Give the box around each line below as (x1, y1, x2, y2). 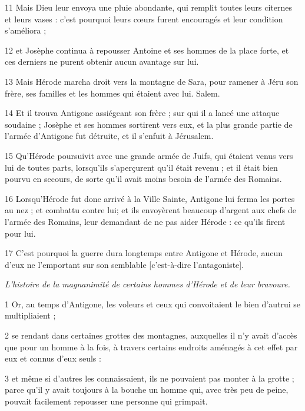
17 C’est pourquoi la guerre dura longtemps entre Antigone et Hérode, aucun (5, 247, 283, 259)
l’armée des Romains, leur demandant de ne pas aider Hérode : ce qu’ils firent (5, 215, 286, 227)
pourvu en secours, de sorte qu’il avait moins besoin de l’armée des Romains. (5, 173, 282, 185)
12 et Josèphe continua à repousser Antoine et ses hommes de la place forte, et (5, 44, 289, 56)
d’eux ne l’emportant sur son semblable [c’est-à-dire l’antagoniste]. (5, 258, 244, 270)
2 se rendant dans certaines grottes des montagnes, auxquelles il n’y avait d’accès (5, 329, 297, 342)
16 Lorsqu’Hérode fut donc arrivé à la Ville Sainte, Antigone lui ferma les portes (5, 192, 295, 204)
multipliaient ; (5, 309, 56, 321)
